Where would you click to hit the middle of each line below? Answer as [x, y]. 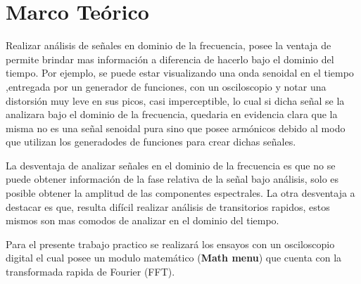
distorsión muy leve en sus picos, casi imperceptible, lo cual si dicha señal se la [175, 100]
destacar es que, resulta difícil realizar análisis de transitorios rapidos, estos [168, 206]
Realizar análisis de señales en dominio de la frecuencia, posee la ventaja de [169, 45]
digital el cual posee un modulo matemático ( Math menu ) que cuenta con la [174, 258]
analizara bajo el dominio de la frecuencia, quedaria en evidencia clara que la [172, 114]
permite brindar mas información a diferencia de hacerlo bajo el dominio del [170, 59]
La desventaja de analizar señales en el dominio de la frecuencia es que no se [171, 165]
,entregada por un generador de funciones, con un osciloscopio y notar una [166, 86]
